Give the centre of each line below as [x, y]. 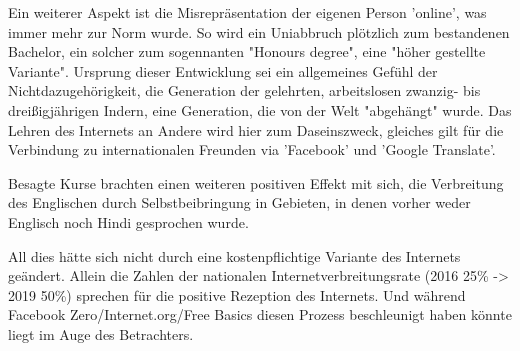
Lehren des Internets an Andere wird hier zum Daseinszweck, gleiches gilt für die [256, 129]
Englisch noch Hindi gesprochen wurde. [128, 221]
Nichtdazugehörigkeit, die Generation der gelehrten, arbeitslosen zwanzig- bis [244, 90]
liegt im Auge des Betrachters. [101, 333]
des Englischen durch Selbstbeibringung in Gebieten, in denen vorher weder [239, 202]
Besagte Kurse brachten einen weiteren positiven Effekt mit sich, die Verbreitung [256, 182]
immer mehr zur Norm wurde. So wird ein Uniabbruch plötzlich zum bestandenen [259, 31]
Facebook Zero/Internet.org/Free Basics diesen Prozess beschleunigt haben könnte [260, 314]
